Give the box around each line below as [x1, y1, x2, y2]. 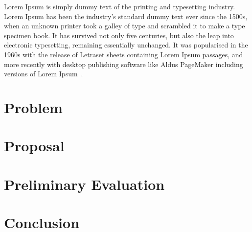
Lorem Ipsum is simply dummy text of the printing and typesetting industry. [4, 1, 235, 11]
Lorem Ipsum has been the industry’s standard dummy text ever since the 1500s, [4, 11, 248, 21]
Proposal [4, 136, 65, 156]
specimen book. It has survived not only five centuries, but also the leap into [4, 30, 234, 40]
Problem [4, 97, 63, 117]
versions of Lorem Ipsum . [4, 69, 83, 79]
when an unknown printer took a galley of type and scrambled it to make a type [4, 21, 245, 31]
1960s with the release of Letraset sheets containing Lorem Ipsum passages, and [4, 49, 243, 59]
